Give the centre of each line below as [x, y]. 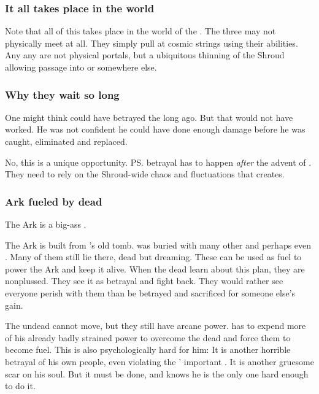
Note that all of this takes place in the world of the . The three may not [140, 31]
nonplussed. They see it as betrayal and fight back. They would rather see [144, 281]
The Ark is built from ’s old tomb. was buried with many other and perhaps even [158, 245]
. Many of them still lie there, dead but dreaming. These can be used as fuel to [153, 257]
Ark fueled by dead [54, 201]
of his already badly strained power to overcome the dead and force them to [148, 337]
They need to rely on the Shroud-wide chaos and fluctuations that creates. [145, 174]
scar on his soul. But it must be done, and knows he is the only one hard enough [157, 373]
